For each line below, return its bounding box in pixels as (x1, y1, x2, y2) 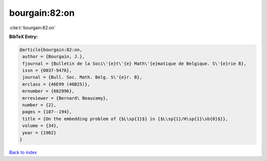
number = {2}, (22, 102, 56, 108)
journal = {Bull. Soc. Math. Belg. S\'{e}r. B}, (22, 75, 142, 80)
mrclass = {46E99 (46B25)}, (22, 81, 90, 87)
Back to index (9, 149, 37, 155)
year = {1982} (22, 130, 56, 135)
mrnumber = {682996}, (22, 88, 75, 94)
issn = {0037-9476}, (22, 68, 72, 74)
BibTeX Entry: (9, 34, 38, 40)
